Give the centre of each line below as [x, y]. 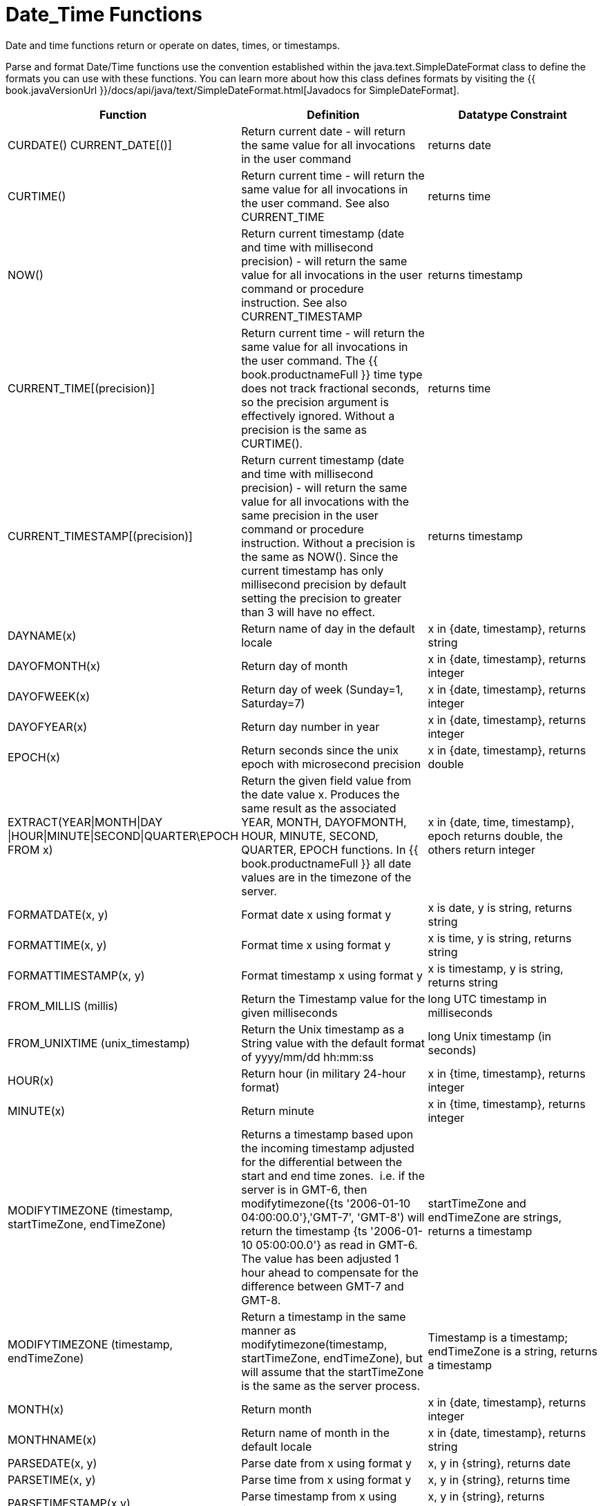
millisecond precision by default [324, 584]
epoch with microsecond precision [331, 764]
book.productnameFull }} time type [332, 374]
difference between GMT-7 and [323, 1286]
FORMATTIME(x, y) [57, 945]
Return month [277, 1409]
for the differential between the [322, 1162]
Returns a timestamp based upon [327, 1134]
